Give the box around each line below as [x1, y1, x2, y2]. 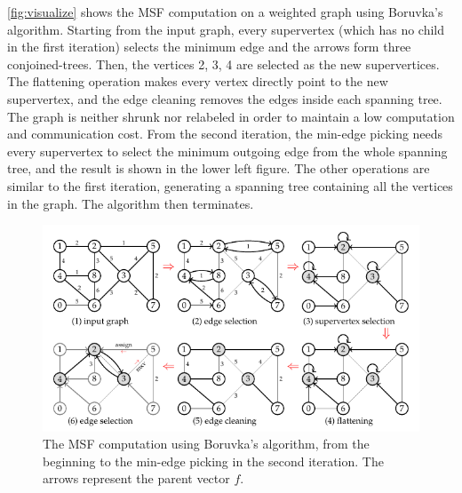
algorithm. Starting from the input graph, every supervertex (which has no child [7, 20, 445, 38]
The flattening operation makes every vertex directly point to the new [7, 72, 388, 91]
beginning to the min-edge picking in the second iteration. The [43, 451, 384, 470]
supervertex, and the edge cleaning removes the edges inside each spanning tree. [7, 89, 442, 107]
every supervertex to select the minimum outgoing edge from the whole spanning [7, 141, 448, 160]
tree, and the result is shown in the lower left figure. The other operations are [7, 159, 430, 178]
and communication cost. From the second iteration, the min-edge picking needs [7, 124, 443, 143]
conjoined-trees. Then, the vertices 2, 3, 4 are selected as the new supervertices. [7, 54, 440, 73]
